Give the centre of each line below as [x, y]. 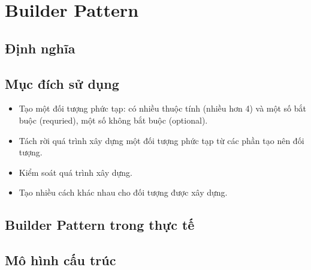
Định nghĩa [40, 48]
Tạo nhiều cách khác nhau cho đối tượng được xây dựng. [123, 192]
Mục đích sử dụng [62, 83]
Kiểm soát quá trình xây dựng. [76, 172]
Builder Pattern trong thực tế [100, 225]
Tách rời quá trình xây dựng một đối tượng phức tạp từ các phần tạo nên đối [161, 140]
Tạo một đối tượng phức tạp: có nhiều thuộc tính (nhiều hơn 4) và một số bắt [163, 108]
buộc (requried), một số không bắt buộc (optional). [113, 120]
